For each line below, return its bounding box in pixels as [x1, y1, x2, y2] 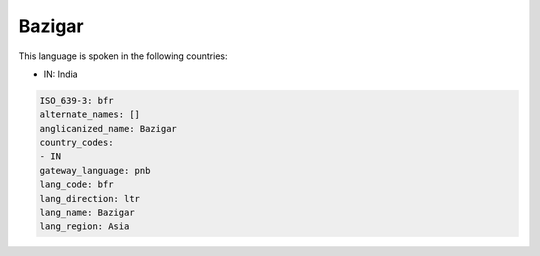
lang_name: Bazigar [39, 207, 135, 219]
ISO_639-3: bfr [39, 95, 114, 106]
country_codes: [39, 137, 114, 149]
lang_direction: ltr [39, 193, 140, 204]
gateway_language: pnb [39, 165, 151, 176]
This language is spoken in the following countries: [18, 50, 228, 62]
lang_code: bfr [39, 179, 114, 190]
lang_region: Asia [39, 221, 130, 232]
